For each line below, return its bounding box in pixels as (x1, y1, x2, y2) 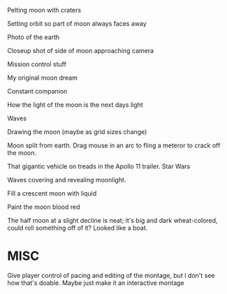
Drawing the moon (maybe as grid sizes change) (7, 128, 147, 135)
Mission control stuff (7, 60, 66, 68)
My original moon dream (7, 73, 78, 82)
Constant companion (7, 87, 68, 95)
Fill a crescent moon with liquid (7, 189, 97, 198)
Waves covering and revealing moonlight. (7, 176, 126, 184)
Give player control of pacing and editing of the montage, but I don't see (7, 271, 215, 279)
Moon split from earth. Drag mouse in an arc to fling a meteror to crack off (7, 141, 221, 149)
